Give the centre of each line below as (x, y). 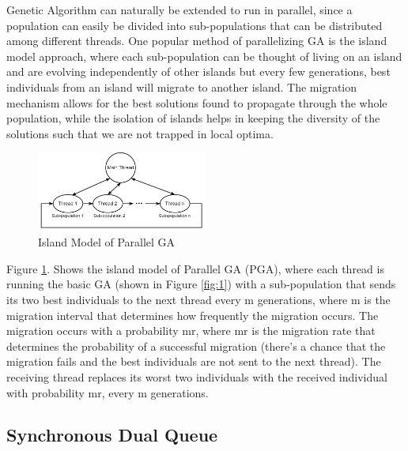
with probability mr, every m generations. (108, 392)
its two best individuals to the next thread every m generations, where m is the (198, 299)
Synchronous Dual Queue (112, 435)
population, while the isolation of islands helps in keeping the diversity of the (193, 118)
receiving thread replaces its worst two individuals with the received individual (197, 376)
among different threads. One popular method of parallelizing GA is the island (197, 41)
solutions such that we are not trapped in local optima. (140, 133)
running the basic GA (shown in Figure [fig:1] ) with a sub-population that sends (201, 284)
